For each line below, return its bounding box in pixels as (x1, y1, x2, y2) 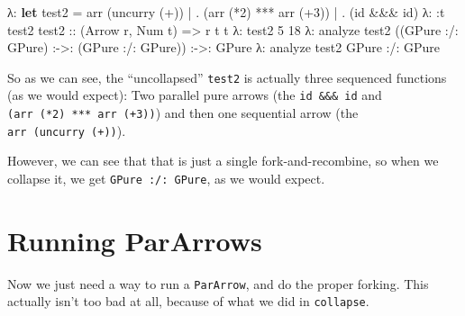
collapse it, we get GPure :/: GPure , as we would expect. (7, 169, 325, 187)
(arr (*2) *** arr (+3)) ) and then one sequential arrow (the (7, 104, 359, 122)
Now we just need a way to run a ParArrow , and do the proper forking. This (7, 274, 429, 293)
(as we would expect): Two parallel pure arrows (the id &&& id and (7, 86, 382, 104)
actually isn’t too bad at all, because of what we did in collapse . (7, 292, 369, 311)
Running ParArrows (7, 221, 262, 258)
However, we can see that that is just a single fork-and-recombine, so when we (7, 151, 439, 170)
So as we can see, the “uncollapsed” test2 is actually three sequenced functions (7, 68, 447, 86)
